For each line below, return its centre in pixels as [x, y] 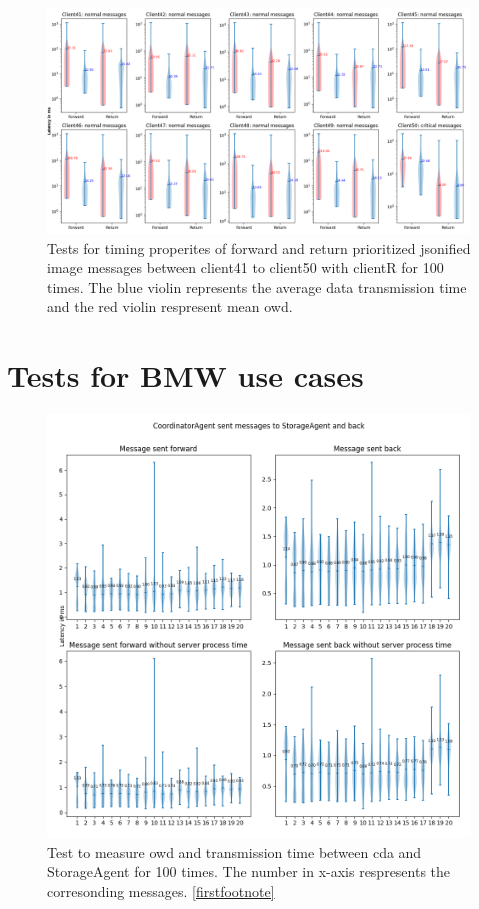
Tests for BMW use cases [185, 375]
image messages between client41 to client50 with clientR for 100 [245, 267]
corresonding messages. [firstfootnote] [161, 890]
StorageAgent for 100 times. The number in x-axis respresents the [249, 871]
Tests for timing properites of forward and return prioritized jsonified [259, 247]
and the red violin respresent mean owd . [170, 306]
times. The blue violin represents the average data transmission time [257, 286]
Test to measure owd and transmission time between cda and [234, 851]
